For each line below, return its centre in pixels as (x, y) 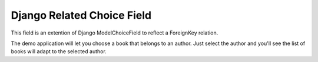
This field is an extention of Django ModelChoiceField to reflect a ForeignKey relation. (115, 33)
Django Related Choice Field (81, 15)
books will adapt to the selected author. (59, 51)
